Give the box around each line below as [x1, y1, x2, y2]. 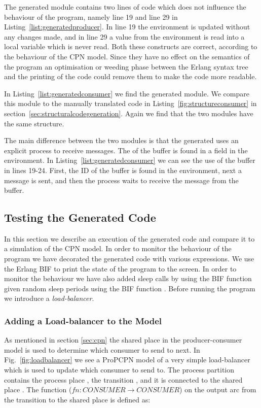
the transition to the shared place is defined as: [4, 394, 151, 404]
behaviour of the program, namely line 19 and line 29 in [4, 11, 178, 22]
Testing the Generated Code [4, 210, 156, 225]
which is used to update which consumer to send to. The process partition [4, 364, 235, 375]
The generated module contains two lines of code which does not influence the [4, 2, 246, 12]
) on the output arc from [179, 384, 256, 395]
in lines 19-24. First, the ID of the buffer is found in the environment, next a [4, 164, 242, 175]
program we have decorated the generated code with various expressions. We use [4, 253, 254, 264]
